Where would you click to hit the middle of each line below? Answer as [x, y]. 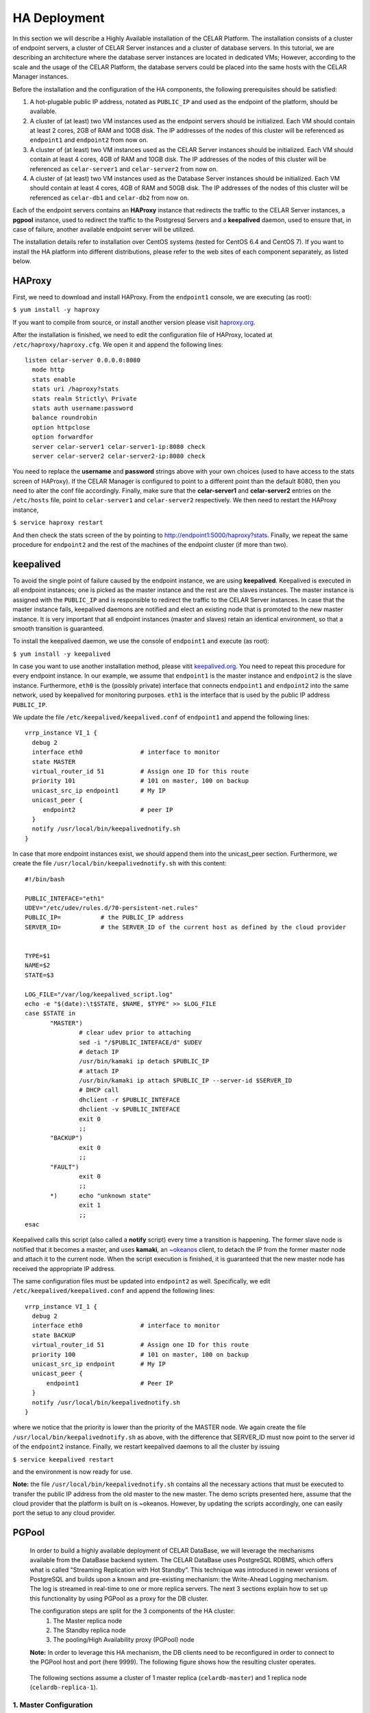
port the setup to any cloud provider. [64, 1513]
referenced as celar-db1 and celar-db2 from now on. [110, 197]
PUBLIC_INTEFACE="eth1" [65, 898]
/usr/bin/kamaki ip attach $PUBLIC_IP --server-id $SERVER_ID [186, 1081]
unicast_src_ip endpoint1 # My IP [99, 790]
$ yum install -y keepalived [62, 654]
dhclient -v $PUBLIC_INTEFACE [130, 1109]
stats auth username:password [83, 408]
